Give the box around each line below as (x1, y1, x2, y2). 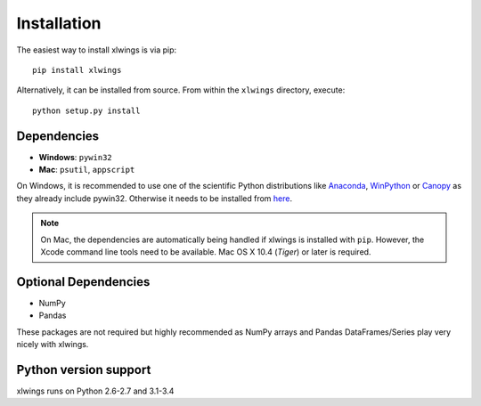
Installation (16, 13, 102, 33)
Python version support (16, 361, 151, 378)
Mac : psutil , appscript (38, 165, 135, 175)
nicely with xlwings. (16, 339, 89, 350)
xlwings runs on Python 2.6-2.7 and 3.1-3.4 (16, 386, 175, 396)
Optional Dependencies (16, 274, 151, 289)
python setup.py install (32, 105, 141, 116)
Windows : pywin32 (38, 151, 112, 162)
